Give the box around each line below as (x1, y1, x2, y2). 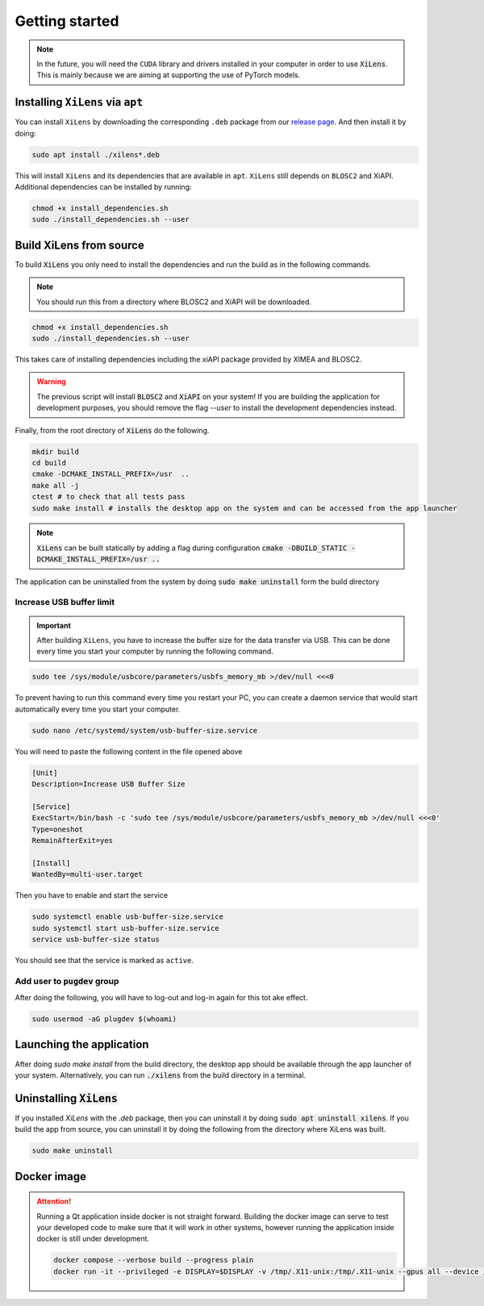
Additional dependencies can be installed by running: (15, 182, 193, 191)
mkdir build (31, 447, 80, 456)
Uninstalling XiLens (15, 1091, 119, 1105)
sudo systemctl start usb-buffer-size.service (31, 924, 219, 933)
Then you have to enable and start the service (15, 891, 169, 900)
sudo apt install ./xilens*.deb (31, 150, 161, 159)
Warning (36, 377, 66, 386)
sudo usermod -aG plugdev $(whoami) (31, 1015, 177, 1024)
